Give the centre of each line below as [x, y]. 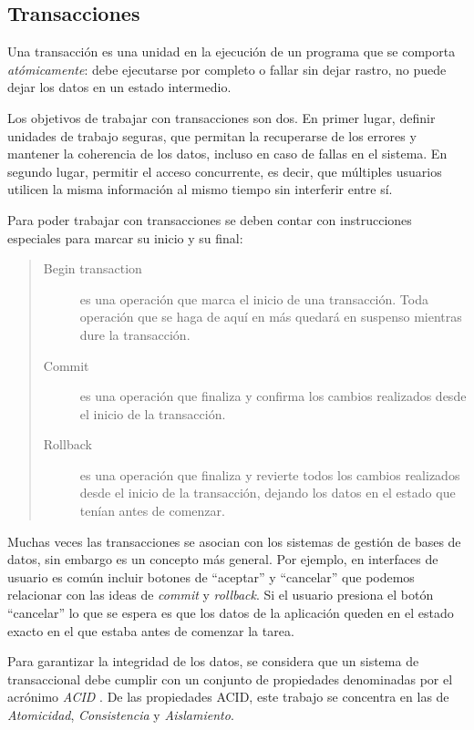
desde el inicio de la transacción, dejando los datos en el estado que [268, 493]
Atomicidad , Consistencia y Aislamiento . [121, 715]
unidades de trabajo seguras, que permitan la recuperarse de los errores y [212, 135]
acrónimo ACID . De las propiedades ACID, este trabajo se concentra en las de [228, 697]
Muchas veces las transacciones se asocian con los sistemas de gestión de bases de [234, 541]
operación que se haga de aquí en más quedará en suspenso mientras [271, 317]
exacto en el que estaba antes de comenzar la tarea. [151, 630]
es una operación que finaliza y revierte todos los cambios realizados [270, 474]
